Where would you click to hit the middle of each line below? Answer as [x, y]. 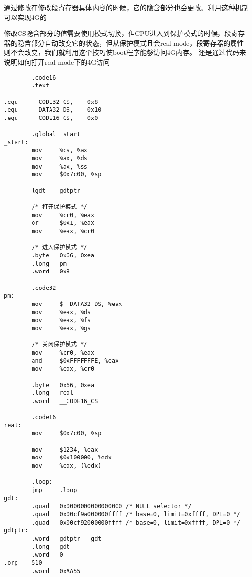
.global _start [56, 134]
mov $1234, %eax [65, 450]
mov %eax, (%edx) [67, 466]
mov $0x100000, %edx [72, 458]
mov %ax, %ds [59, 159]
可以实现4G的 [25, 17]
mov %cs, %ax [59, 150]
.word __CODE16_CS [65, 401]
